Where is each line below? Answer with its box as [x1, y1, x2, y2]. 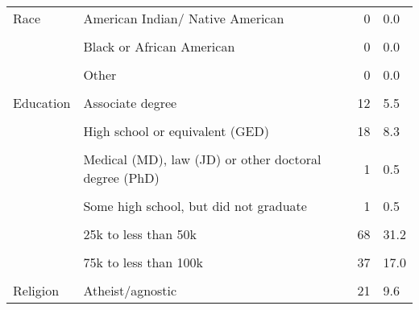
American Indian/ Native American [83, 9, 284, 27]
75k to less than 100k [83, 253, 203, 271]
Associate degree [83, 93, 177, 112]
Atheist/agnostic [83, 281, 177, 300]
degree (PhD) [83, 168, 160, 187]
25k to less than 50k [83, 225, 197, 243]
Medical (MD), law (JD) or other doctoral [83, 150, 322, 168]
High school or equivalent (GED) [83, 122, 269, 140]
